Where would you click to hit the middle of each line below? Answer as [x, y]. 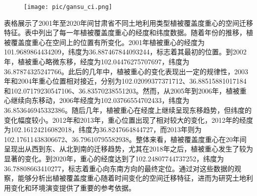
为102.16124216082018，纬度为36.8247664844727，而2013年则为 [103, 129]
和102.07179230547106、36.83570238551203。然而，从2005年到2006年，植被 [122, 90]
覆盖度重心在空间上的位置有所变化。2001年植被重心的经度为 [107, 42]
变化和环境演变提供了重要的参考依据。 [73, 187]
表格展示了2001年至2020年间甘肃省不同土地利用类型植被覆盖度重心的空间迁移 [128, 23]
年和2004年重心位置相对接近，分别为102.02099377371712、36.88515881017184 [125, 81]
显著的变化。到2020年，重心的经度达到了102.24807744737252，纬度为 [114, 158]
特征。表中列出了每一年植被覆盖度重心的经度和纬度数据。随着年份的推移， [125, 32]
